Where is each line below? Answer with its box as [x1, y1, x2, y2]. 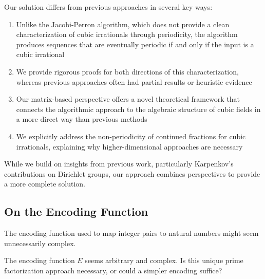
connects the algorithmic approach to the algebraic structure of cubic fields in [16, 103, 261, 114]
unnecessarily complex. [4, 237, 76, 248]
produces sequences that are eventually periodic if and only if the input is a [16, 39, 254, 49]
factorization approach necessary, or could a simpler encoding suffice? [4, 265, 222, 275]
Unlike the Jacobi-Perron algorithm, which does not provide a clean [16, 18, 230, 29]
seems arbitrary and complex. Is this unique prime [85, 255, 243, 266]
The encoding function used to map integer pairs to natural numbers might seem [4, 228, 259, 238]
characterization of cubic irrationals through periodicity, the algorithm [16, 29, 238, 40]
